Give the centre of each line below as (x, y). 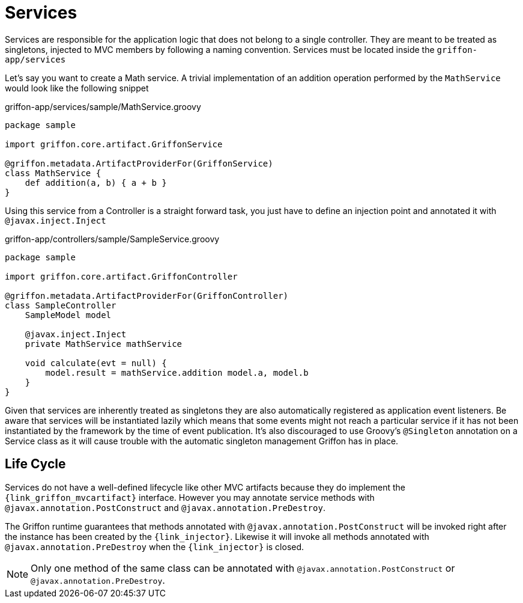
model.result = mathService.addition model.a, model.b (177, 372)
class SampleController (61, 305)
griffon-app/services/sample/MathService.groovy (103, 106)
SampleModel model (68, 315)
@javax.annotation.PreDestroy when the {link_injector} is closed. (155, 546)
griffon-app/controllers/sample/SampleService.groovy (112, 239)
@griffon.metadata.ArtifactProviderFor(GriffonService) (139, 163)
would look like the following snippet (77, 88)
